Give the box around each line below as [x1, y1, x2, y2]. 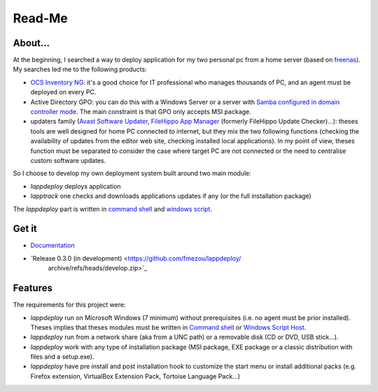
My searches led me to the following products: [13, 65, 147, 73]
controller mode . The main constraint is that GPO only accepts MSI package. [30, 108, 251, 116]
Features [13, 282, 52, 294]
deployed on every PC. [30, 88, 97, 96]
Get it [13, 223, 38, 235]
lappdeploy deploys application [30, 182, 122, 190]
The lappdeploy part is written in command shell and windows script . [13, 205, 213, 213]
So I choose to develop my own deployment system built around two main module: [13, 169, 251, 177]
